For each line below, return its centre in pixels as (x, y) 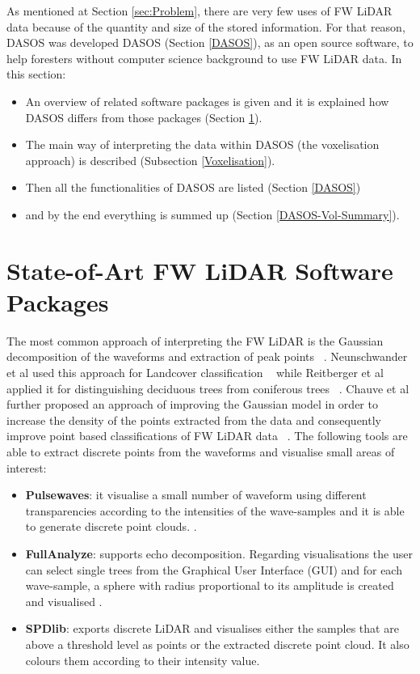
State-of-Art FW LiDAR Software (200, 270)
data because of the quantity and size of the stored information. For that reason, (206, 26)
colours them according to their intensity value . (143, 660)
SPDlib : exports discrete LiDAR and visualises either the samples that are (212, 628)
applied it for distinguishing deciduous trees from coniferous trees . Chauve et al (208, 388)
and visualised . (64, 601)
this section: (36, 74)
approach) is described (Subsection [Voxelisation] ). (150, 160)
